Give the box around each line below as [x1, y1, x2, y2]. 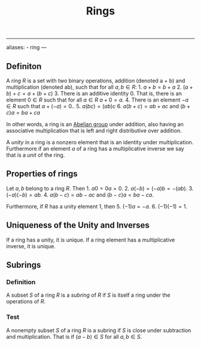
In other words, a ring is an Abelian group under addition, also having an [6, 121, 184, 127]
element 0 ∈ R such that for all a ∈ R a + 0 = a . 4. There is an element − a [6, 96, 189, 103]
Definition [6, 278, 36, 286]
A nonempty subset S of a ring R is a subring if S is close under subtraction [6, 326, 191, 334]
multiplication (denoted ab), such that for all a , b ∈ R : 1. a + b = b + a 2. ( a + [6, 83, 193, 91]
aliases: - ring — [6, 44, 47, 51]
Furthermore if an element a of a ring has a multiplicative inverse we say [6, 145, 184, 152]
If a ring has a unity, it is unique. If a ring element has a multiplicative [6, 236, 175, 243]
